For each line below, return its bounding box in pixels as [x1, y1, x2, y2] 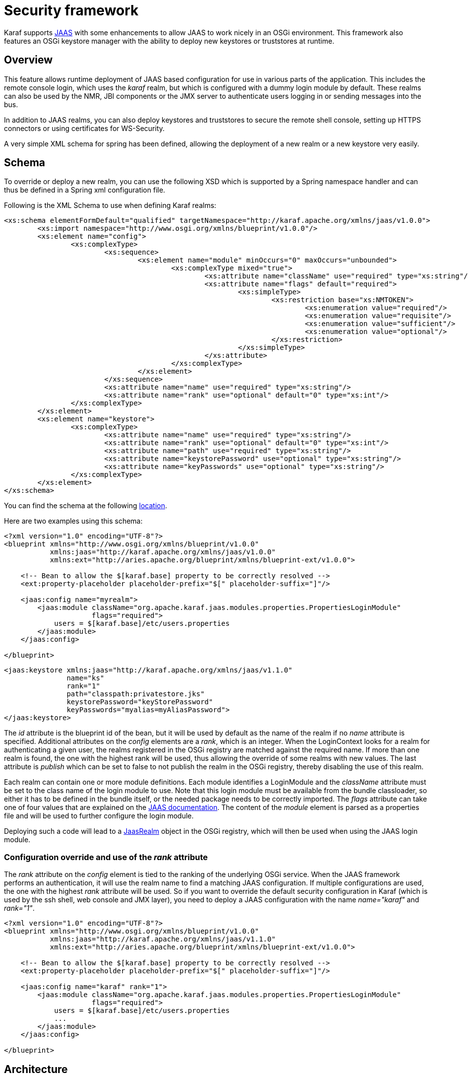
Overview [4, 54, 53, 67]
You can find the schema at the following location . [4, 501, 167, 510]
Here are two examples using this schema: [4, 517, 143, 526]
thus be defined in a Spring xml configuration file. [4, 186, 166, 195]
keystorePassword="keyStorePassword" [66, 698, 213, 706]
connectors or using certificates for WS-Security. [4, 124, 165, 133]
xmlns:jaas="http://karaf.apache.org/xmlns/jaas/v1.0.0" [50, 548, 276, 556]
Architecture [4, 1063, 68, 1076]
